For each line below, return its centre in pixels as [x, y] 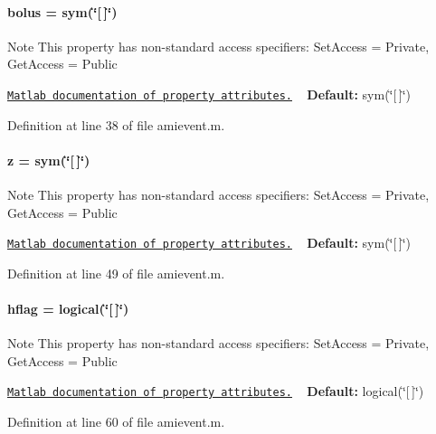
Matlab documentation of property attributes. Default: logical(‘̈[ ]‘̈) [216, 391]
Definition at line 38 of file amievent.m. [116, 124]
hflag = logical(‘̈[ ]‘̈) [68, 309]
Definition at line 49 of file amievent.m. [116, 273]
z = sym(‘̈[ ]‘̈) [49, 160]
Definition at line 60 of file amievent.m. [116, 422]
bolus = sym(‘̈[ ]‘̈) [62, 11]
